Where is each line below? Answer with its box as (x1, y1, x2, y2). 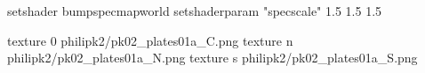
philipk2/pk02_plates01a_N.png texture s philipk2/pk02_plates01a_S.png (7, 48, 418, 67)
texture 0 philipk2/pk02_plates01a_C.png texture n (7, 31, 293, 49)
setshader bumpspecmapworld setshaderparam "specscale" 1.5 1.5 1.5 (7, 2, 382, 19)
